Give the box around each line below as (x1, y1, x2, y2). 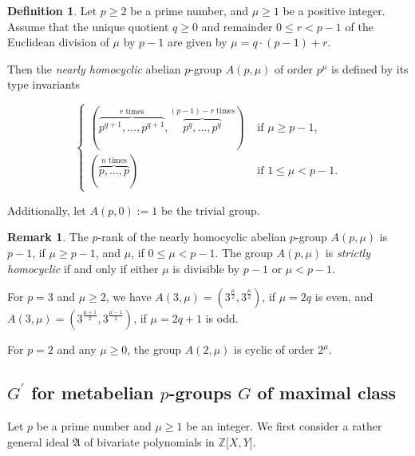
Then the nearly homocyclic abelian (7, 60, 181, 77)
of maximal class (257, 380, 397, 405)
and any (57, 341, 97, 358)
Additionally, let (7, 201, 86, 218)
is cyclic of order (234, 341, 314, 358)
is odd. (205, 310, 239, 327)
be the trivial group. (160, 201, 260, 218)
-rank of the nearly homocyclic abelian (97, 228, 287, 245)
